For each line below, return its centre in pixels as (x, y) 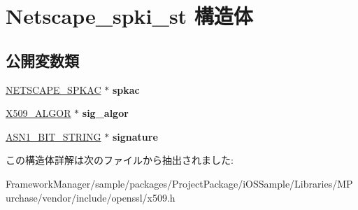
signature (135, 136)
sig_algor (105, 113)
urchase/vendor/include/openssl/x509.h (91, 197)
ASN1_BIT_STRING (53, 136)
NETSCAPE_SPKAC (53, 89)
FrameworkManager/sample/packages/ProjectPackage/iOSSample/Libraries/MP (179, 183)
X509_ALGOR (38, 113)
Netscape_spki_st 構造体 (129, 16)
